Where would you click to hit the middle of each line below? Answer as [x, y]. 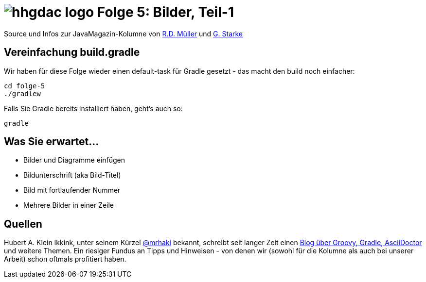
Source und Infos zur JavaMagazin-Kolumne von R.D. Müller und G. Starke [124, 33]
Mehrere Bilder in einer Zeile [69, 205]
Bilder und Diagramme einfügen [74, 160]
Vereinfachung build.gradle [72, 52]
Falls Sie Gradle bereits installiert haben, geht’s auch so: [93, 108]
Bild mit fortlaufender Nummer [72, 190]
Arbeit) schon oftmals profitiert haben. [65, 259]
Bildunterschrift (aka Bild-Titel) [72, 175]
